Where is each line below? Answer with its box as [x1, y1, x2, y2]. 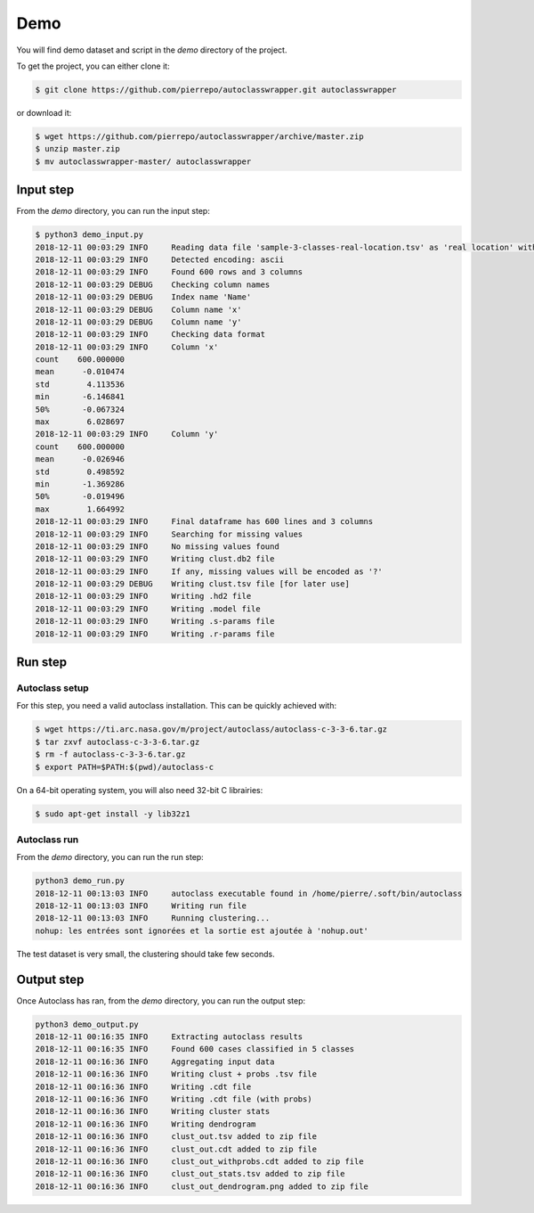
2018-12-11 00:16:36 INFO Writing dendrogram [35, 1119, 256, 1129]
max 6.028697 [35, 417, 125, 427]
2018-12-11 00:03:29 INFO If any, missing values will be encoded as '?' [35, 566, 383, 577]
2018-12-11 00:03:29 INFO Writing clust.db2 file [35, 553, 275, 564]
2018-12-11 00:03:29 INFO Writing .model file [35, 603, 262, 614]
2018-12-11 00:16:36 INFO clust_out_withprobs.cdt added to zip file [35, 1156, 364, 1167]
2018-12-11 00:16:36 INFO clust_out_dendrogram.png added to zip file [35, 1181, 369, 1192]
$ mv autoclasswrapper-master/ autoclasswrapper [35, 156, 252, 167]
